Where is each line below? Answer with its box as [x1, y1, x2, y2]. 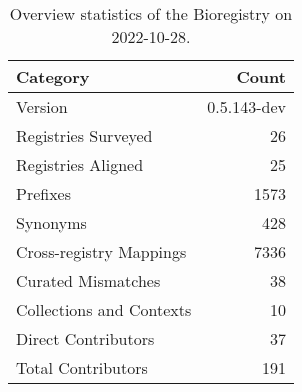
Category [16, 65, 90, 88]
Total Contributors [16, 356, 148, 379]
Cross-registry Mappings [16, 240, 187, 263]
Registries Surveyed [16, 124, 153, 147]
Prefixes [16, 182, 72, 205]
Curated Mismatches [16, 269, 161, 292]
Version [16, 95, 68, 118]
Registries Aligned [16, 153, 144, 176]
